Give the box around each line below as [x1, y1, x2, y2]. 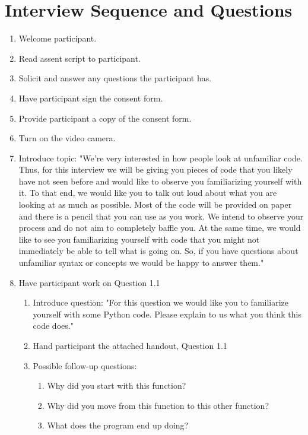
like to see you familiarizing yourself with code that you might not [18, 233, 260, 245]
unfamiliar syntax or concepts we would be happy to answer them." [18, 256, 264, 269]
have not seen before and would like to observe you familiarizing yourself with [18, 174, 302, 187]
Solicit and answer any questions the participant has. [18, 72, 212, 84]
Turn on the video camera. [18, 132, 116, 144]
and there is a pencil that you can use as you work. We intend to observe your [18, 209, 304, 222]
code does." [33, 319, 74, 332]
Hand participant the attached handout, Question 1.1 [33, 339, 227, 351]
